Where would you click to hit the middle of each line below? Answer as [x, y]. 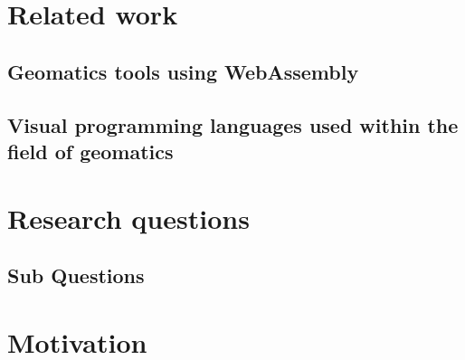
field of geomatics [90, 151]
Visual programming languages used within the [233, 124]
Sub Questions [76, 275]
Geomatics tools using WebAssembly [183, 71]
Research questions [128, 218]
